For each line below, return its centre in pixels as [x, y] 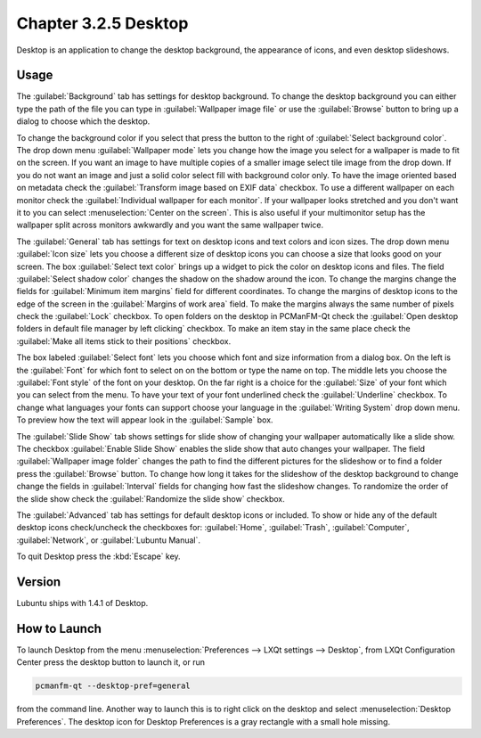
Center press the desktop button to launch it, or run [110, 662]
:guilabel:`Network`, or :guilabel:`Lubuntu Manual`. [108, 540]
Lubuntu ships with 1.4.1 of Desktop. [82, 603]
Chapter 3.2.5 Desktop [102, 23]
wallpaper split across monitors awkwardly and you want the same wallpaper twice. [170, 225]
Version [39, 582]
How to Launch [59, 628]
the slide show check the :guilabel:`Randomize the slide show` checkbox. [151, 498]
